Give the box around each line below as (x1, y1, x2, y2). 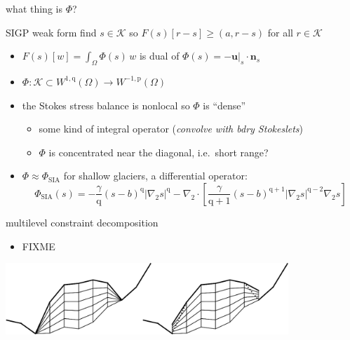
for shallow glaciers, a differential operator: (63, 168, 248, 183)
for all (267, 25, 293, 39)
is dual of (139, 48, 180, 63)
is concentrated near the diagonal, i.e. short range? (48, 144, 269, 159)
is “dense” (203, 97, 246, 112)
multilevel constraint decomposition (6, 215, 159, 229)
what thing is (6, 1, 62, 15)
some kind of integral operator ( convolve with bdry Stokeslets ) (39, 121, 303, 136)
